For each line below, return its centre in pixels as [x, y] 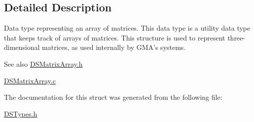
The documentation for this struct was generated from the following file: [113, 97]
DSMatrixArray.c [30, 80]
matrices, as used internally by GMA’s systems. [114, 47]
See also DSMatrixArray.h [43, 63]
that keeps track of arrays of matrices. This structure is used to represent [115, 37]
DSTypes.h [21, 113]
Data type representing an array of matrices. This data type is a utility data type [127, 28]
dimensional [22, 47]
